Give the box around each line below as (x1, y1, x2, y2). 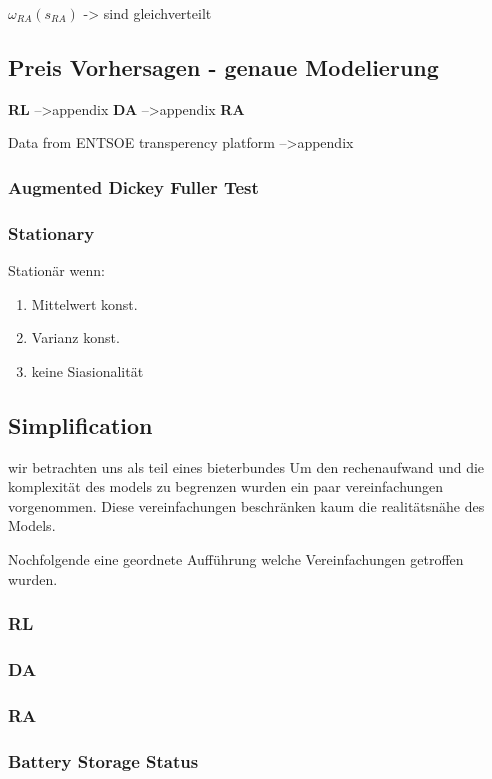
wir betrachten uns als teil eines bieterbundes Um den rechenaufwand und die (8, 456, 485, 477)
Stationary (8, 220, 95, 245)
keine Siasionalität (31, 360, 144, 381)
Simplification (8, 409, 153, 440)
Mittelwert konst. (31, 293, 138, 314)
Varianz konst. (31, 327, 120, 348)
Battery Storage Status (8, 748, 199, 773)
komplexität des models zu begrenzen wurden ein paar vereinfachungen (8, 476, 444, 497)
